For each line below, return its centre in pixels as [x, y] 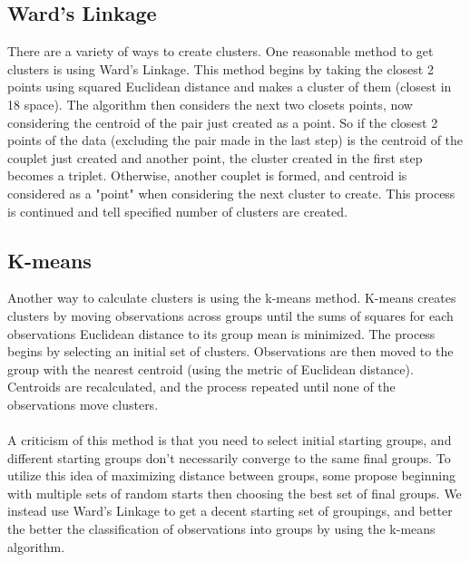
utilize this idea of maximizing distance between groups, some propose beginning [231, 475]
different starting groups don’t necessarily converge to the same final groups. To [229, 457]
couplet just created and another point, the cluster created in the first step [215, 157]
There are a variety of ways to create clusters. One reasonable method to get [220, 51]
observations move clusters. [83, 404]
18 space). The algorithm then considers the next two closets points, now [210, 104]
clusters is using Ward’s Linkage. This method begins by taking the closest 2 [220, 68]
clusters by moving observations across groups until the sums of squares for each [230, 315]
